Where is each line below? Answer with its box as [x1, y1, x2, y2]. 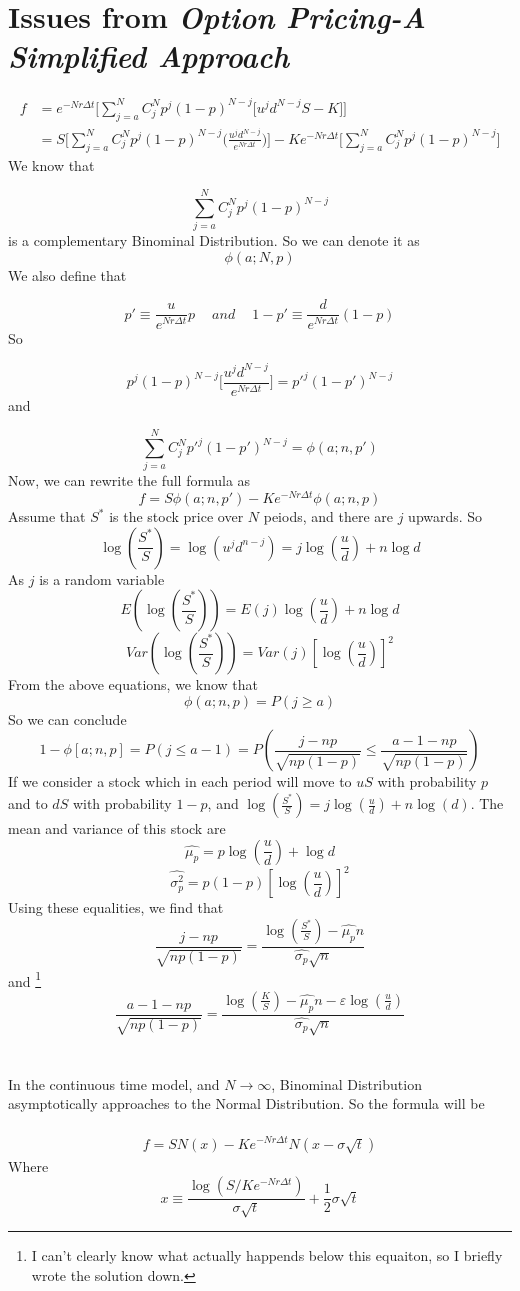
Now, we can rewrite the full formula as [8, 470, 251, 491]
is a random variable [39, 568, 165, 589]
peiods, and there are [263, 506, 393, 527]
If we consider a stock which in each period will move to [8, 771, 352, 792]
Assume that [8, 506, 86, 527]
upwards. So [408, 506, 483, 527]
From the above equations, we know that [8, 674, 258, 695]
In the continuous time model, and [8, 1073, 220, 1094]
